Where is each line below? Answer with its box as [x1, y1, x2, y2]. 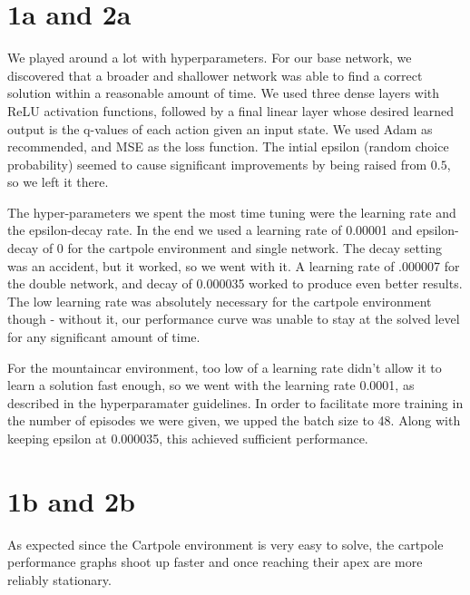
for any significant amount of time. [7, 327, 201, 346]
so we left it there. [7, 172, 109, 191]
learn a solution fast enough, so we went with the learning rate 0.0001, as [7, 376, 415, 395]
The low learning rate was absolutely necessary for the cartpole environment [7, 291, 432, 310]
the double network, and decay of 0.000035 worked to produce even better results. [7, 274, 463, 293]
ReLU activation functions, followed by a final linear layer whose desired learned [7, 101, 454, 120]
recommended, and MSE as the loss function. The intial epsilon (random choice [7, 137, 449, 156]
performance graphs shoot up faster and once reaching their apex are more [7, 552, 423, 571]
